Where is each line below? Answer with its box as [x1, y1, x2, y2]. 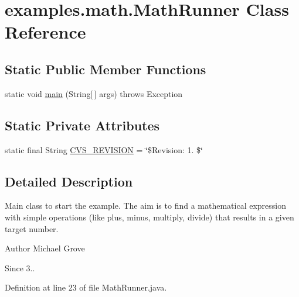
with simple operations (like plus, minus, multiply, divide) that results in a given [5, 210, 294, 223]
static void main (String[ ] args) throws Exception [5, 87, 183, 99]
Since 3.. [5, 261, 35, 274]
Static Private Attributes [5, 116, 160, 134]
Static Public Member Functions [5, 60, 206, 78]
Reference [5, 20, 86, 44]
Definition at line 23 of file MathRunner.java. [5, 281, 167, 293]
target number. [5, 222, 59, 234]
